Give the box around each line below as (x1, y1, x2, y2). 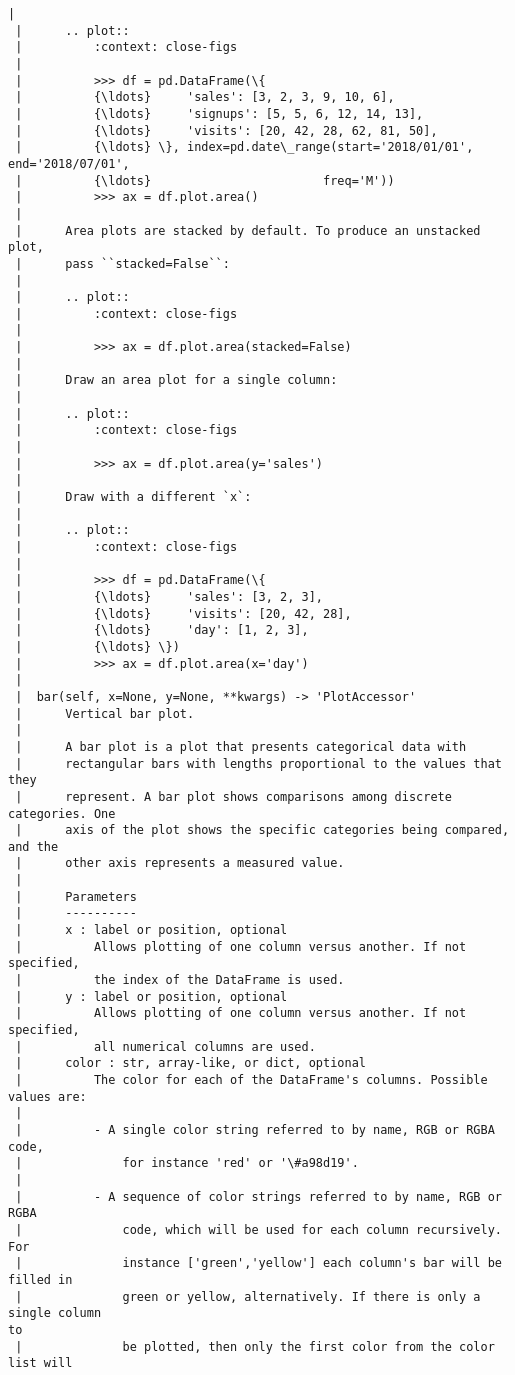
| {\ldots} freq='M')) (15, 173, 395, 188)
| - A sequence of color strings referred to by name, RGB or (15, 1189, 502, 1204)
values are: (8, 1089, 87, 1104)
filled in (8, 1272, 73, 1287)
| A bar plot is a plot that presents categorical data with (15, 739, 467, 754)
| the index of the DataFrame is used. (15, 973, 345, 988)
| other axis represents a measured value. (15, 856, 345, 871)
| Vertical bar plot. (15, 706, 195, 721)
